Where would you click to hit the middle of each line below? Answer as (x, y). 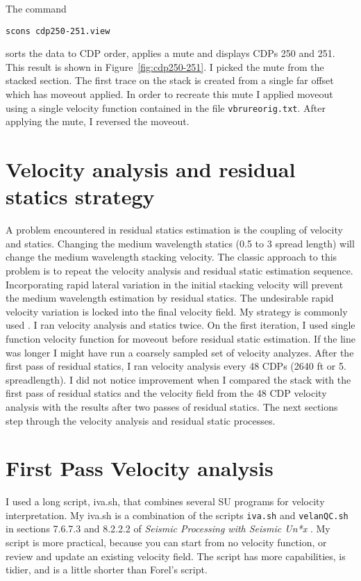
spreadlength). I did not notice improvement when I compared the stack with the (178, 379)
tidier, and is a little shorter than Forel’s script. (107, 570)
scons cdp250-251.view (58, 31)
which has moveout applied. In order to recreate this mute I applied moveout (169, 94)
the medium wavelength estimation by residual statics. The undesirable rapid (170, 298)
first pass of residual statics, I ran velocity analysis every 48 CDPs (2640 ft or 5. (176, 366)
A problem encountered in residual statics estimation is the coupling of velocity (174, 230)
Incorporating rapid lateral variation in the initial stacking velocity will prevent (175, 284)
